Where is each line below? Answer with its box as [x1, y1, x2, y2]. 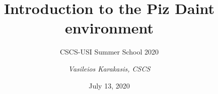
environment [64, 17, 154, 38]
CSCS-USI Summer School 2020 [59, 46, 159, 57]
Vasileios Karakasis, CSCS [68, 63, 151, 73]
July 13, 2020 [89, 80, 130, 90]
